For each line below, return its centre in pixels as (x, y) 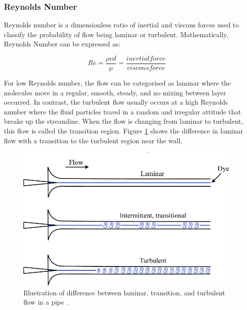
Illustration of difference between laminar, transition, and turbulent (124, 292)
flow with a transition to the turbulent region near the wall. (93, 140)
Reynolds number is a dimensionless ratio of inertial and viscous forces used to (122, 25)
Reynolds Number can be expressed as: (62, 44)
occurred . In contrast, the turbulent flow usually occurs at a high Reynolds (116, 102)
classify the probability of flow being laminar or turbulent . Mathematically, (116, 34)
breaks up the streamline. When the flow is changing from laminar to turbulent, (123, 121)
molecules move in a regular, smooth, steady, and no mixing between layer (115, 92)
